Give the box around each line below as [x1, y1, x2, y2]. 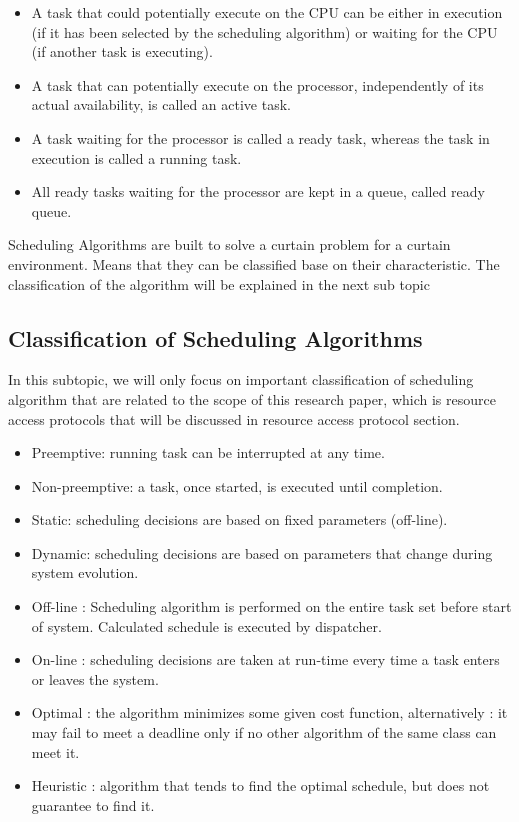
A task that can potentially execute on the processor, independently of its [31, 74, 484, 95]
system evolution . [31, 562, 139, 583]
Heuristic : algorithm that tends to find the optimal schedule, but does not [31, 775, 490, 796]
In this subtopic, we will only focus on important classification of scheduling [8, 369, 474, 390]
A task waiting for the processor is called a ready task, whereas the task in [31, 127, 490, 148]
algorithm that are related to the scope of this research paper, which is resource [8, 388, 496, 409]
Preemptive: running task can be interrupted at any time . [31, 442, 385, 463]
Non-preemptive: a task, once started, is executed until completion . [31, 475, 443, 496]
